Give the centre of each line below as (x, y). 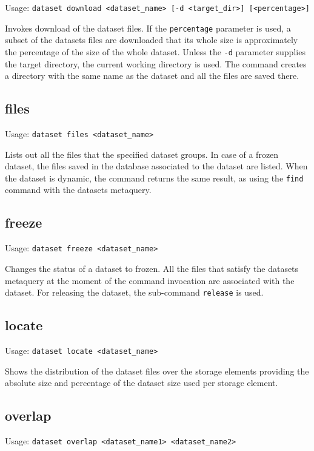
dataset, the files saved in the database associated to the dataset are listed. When (156, 166)
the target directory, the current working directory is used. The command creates (156, 63)
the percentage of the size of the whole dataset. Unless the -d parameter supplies (155, 51)
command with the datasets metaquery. (78, 190)
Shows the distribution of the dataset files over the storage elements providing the (157, 371)
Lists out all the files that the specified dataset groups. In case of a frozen (142, 154)
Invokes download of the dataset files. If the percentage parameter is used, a (148, 28)
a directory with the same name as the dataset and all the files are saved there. (152, 76)
